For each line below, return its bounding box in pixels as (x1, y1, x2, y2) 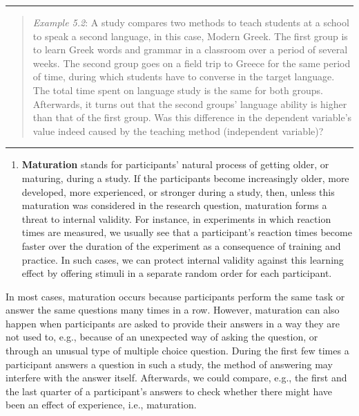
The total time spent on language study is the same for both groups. (32, 82, 323, 97)
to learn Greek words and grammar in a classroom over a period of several (32, 42, 348, 57)
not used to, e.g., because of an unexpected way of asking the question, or (6, 329, 318, 344)
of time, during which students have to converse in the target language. (32, 69, 335, 84)
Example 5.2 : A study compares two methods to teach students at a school (32, 15, 349, 29)
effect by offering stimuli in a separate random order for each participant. (21, 266, 332, 280)
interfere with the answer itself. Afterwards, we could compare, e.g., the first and (6, 370, 347, 385)
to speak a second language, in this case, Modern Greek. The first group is (32, 28, 348, 43)
